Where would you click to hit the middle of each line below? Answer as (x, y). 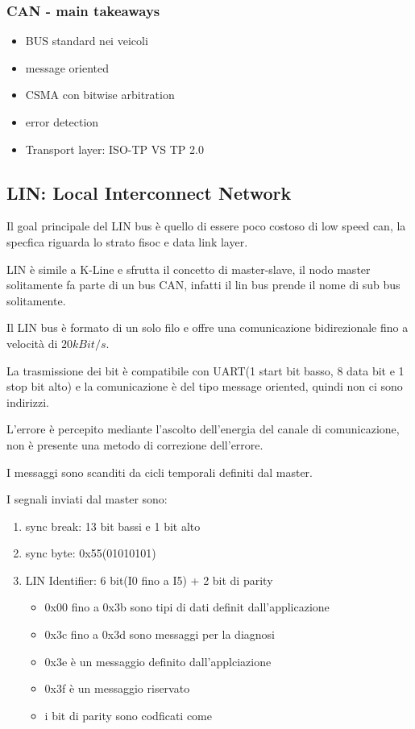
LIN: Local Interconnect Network (149, 192)
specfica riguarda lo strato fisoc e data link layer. (127, 241)
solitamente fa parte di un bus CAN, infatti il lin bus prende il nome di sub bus (203, 285)
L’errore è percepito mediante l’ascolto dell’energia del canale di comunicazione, (203, 429)
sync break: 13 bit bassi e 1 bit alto (113, 526)
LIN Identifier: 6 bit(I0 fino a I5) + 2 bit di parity (149, 580)
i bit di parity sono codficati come (128, 715)
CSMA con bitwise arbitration (100, 95)
